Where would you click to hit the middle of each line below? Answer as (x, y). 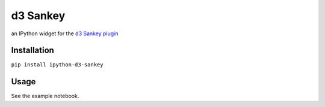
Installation (32, 51)
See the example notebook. (45, 96)
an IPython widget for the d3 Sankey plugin (65, 33)
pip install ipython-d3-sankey (57, 65)
